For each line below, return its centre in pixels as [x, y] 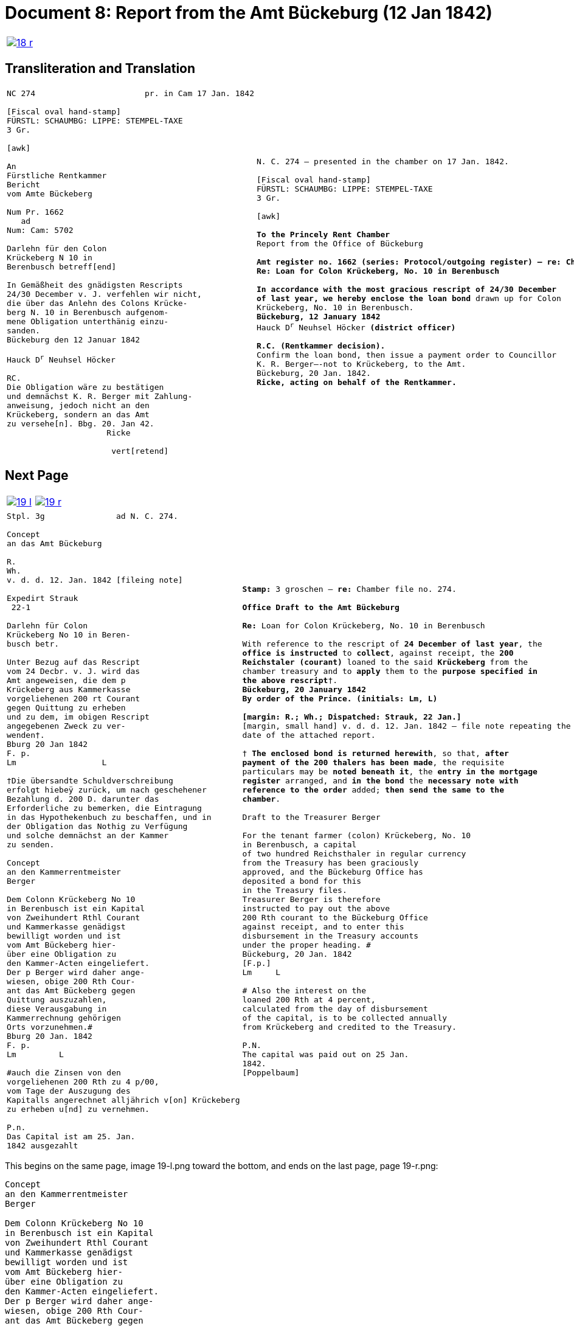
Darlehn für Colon [47, 625]
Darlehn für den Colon [57, 248]
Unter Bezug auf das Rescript [74, 662]
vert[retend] [140, 451]
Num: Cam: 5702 [40, 230]
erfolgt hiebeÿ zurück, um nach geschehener [107, 790]
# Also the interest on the [304, 990]
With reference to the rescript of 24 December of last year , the [392, 644]
